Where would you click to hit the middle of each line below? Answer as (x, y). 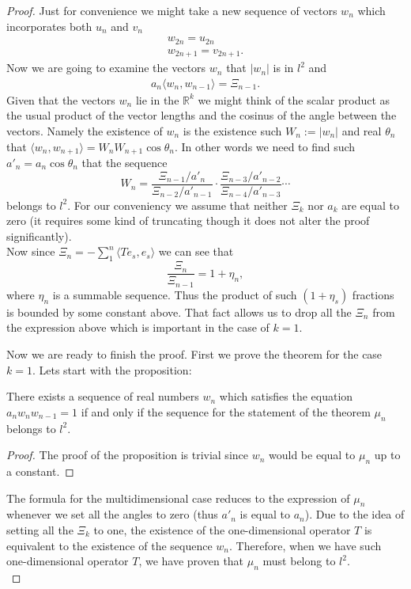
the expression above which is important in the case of (138, 327)
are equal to (371, 205)
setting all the (40, 529)
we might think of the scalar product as (294, 99)
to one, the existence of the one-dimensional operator (222, 529)
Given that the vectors (61, 99)
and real (362, 130)
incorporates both (49, 26)
